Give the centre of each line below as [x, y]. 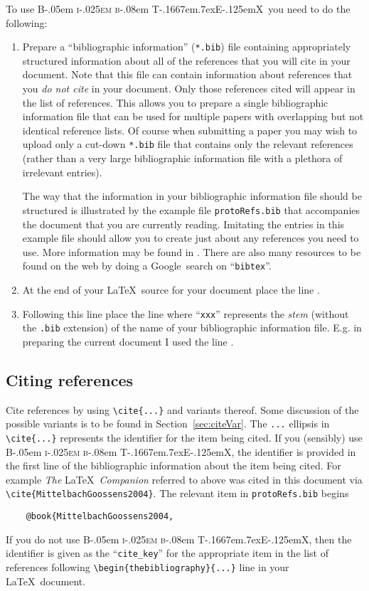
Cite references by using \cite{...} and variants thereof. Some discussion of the [182, 409]
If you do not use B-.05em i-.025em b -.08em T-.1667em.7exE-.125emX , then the [179, 539]
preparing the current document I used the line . [128, 341]
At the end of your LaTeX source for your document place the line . [171, 289]
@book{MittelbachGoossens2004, [100, 517]
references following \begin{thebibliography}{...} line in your [148, 566]
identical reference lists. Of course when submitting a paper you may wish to [190, 130]
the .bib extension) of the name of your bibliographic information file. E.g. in [192, 328]
